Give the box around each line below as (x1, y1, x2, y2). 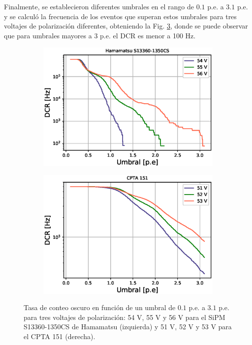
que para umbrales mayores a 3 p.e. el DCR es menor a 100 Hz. (4, 30, 196, 40)
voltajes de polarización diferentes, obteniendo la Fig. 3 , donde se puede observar (4, 21, 248, 31)
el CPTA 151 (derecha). (24, 331, 95, 341)
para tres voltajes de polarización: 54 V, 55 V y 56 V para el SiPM (24, 312, 225, 322)
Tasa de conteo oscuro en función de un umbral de (24, 302, 176, 313)
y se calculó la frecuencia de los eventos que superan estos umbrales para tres (4, 11, 237, 21)
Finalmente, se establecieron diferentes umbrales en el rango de (4, 1, 194, 12)
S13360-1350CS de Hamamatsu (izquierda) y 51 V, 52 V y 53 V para (24, 321, 232, 332)
